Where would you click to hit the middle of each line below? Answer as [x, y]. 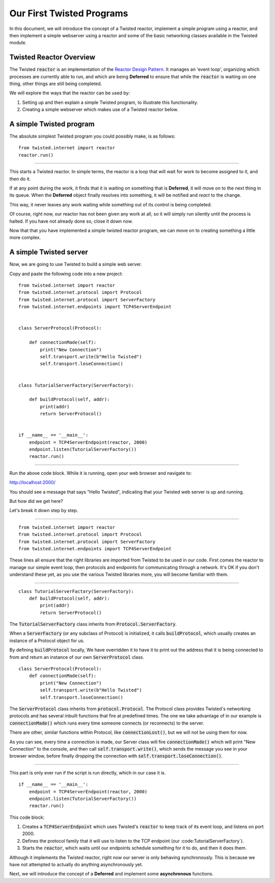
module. [18, 43]
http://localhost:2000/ [33, 483]
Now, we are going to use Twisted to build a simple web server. [76, 264]
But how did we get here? [36, 501]
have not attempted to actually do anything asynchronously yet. [76, 865]
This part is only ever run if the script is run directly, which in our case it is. [88, 772]
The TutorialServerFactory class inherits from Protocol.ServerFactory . [93, 624]
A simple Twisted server [49, 252]
